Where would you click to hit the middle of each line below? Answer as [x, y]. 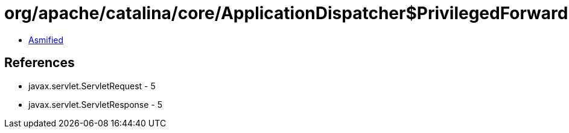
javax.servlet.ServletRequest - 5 [92, 86]
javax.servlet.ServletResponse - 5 [95, 104]
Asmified [46, 40]
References [40, 63]
